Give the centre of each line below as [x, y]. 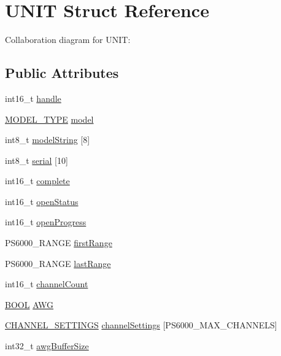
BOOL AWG [29, 304]
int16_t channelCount [47, 284]
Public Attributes [62, 73]
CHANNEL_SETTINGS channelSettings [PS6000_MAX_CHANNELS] [141, 325]
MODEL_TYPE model [49, 119]
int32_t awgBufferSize [47, 346]
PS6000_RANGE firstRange [59, 243]
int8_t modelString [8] [48, 140]
